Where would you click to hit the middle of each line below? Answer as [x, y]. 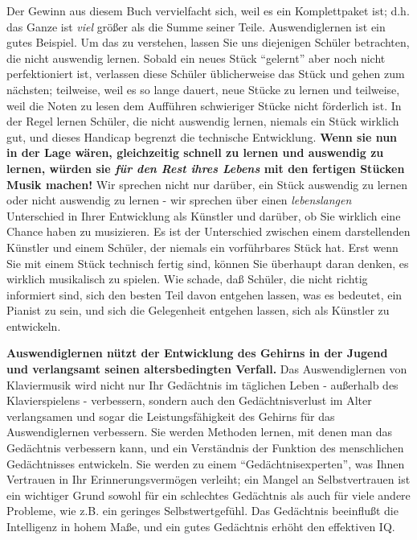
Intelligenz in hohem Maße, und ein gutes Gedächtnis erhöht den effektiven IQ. [201, 526]
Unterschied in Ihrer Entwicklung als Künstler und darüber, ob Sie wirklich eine [204, 215]
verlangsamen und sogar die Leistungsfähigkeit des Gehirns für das [171, 416]
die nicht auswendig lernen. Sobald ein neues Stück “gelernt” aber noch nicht [196, 58]
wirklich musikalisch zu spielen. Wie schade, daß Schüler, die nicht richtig [187, 279]
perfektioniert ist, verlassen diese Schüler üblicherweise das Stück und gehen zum [206, 74]
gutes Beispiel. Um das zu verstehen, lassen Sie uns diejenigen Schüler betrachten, [208, 42]
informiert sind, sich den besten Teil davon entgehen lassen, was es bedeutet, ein [204, 294]
